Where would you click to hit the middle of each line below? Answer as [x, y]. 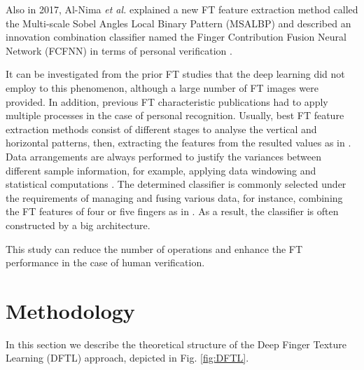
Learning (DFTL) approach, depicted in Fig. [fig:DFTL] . [127, 358]
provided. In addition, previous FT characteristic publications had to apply [167, 101]
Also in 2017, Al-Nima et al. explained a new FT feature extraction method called [182, 9]
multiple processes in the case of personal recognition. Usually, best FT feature [175, 115]
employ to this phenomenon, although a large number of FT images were [162, 87]
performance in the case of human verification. [105, 262]
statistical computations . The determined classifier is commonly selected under [176, 184]
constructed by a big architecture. [78, 225]
